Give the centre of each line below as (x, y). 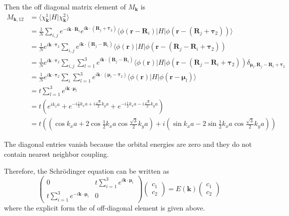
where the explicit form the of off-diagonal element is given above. (105, 207)
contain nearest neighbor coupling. (56, 154)
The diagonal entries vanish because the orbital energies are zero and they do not (128, 144)
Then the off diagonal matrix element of (65, 6)
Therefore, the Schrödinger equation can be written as (87, 170)
